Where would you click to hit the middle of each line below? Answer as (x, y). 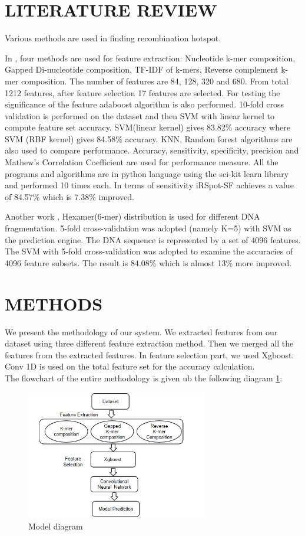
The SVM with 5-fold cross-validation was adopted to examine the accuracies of (149, 251)
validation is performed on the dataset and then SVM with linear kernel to (140, 115)
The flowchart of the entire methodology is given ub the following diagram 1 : (144, 378)
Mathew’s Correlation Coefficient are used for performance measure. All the (142, 162)
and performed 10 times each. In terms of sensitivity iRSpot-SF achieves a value (149, 185)
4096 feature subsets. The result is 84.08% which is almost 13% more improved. (148, 262)
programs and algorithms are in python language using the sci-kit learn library (147, 173)
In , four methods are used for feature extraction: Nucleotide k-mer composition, (150, 58)
